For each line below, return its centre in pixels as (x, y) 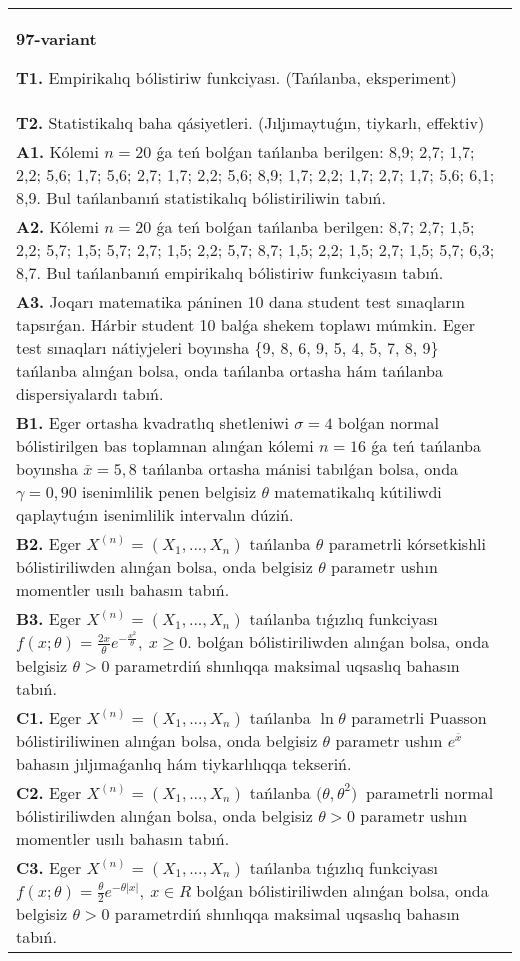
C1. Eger (49, 717)
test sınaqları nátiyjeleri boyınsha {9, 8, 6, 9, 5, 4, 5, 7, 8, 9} (227, 347)
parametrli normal (430, 792)
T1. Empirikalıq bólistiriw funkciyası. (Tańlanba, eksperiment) (236, 77)
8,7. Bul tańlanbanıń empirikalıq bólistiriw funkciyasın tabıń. (230, 272)
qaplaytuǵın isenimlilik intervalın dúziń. (155, 514)
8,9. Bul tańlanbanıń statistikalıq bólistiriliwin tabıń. (201, 197)
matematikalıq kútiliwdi (358, 491)
